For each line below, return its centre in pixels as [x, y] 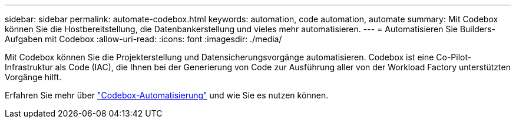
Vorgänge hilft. [33, 77]
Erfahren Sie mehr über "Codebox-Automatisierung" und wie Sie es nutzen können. [167, 95]
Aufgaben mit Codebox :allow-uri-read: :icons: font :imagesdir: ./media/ [143, 39]
